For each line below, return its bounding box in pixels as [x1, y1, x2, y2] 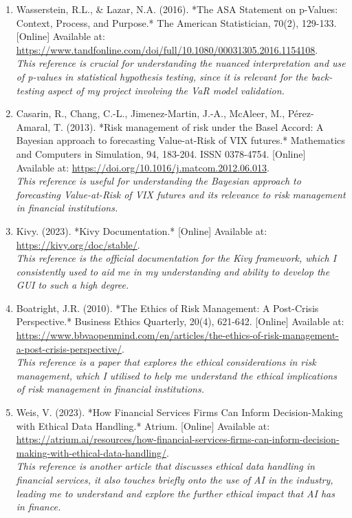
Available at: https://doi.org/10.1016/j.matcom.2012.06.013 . [16, 160, 269, 174]
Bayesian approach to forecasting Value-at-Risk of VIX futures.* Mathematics [16, 133, 345, 147]
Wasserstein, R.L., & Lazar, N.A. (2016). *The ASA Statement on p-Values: [16, 2, 338, 16]
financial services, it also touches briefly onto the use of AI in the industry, [16, 473, 333, 486]
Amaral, [16, 119, 51, 134]
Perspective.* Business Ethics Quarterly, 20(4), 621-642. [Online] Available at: [16, 314, 344, 329]
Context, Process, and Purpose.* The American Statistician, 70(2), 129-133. [16, 15, 337, 30]
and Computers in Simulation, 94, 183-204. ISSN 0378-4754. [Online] [16, 146, 306, 160]
